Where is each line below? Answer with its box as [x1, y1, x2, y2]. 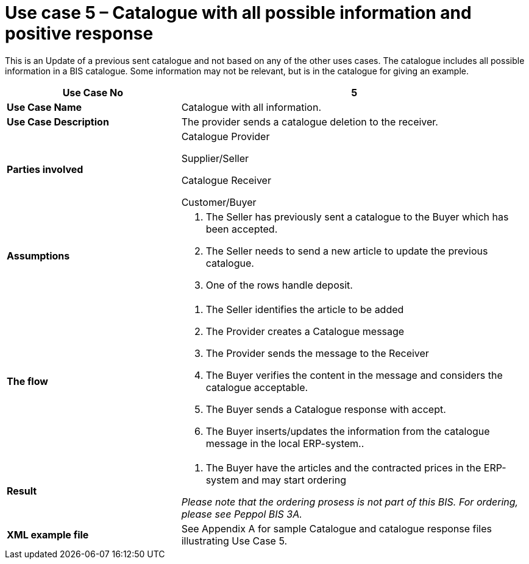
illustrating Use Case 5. [181, 534, 288, 547]
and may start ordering [241, 473, 346, 486]
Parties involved [7, 163, 83, 175]
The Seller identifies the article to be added [205, 303, 404, 315]
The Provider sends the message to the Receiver [205, 347, 429, 359]
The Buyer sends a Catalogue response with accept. [205, 403, 446, 415]
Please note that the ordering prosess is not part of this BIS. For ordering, [181, 495, 519, 508]
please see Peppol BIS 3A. [181, 507, 302, 520]
